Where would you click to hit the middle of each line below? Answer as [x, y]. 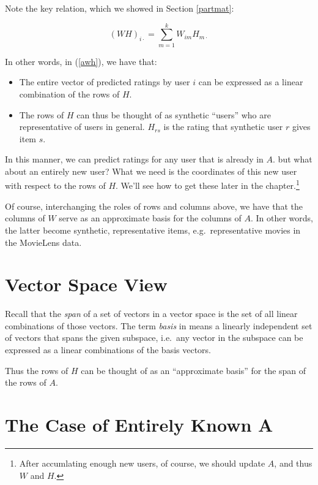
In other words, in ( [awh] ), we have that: [81, 61]
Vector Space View [86, 284]
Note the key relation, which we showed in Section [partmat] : [120, 8]
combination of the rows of [69, 94]
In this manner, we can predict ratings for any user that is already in [134, 159]
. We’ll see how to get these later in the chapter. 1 [208, 185]
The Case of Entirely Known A [139, 424]
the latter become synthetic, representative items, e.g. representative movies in [153, 230]
